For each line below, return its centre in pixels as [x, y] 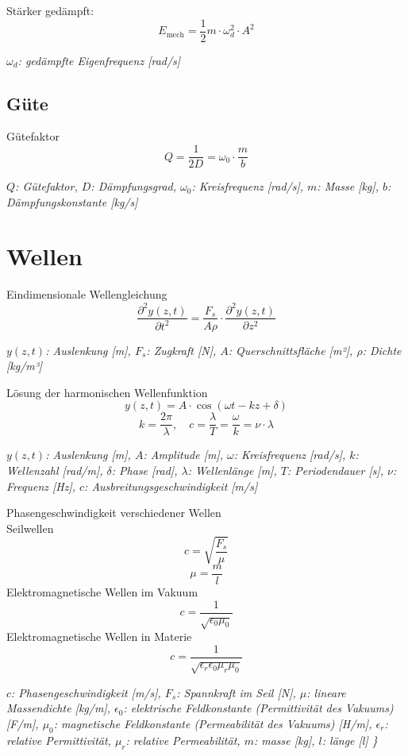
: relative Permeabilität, [183, 740]
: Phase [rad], [144, 471]
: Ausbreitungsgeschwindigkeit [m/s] [171, 486]
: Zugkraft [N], [181, 350]
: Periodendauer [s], [335, 471]
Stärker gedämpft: [50, 10]
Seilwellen [30, 528]
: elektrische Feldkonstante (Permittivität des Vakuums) [258, 708]
